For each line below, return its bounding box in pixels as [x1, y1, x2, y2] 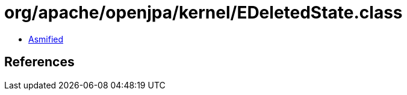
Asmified [28, 33, 64, 44]
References [4, 54, 75, 70]
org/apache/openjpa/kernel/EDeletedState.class [4, 2, 403, 23]
